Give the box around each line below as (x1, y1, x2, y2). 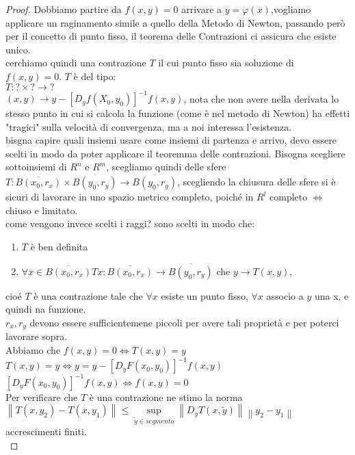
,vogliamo (270, 2, 311, 16)
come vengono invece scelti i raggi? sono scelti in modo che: (5, 216, 255, 231)
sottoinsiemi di (5, 159, 67, 174)
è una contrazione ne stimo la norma (89, 389, 243, 404)
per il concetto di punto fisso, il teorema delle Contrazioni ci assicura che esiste (5, 29, 337, 43)
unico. (5, 42, 31, 56)
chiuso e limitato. (5, 203, 78, 217)
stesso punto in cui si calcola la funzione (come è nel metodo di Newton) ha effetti (5, 106, 350, 120)
